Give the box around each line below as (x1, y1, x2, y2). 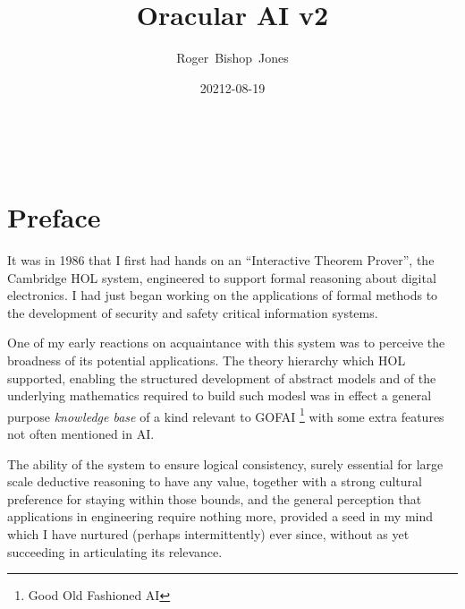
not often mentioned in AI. (7, 425, 155, 443)
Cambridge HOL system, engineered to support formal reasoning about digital (7, 268, 436, 287)
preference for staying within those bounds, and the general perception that (7, 489, 422, 508)
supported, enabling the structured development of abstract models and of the (7, 368, 436, 387)
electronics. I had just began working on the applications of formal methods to (7, 286, 438, 304)
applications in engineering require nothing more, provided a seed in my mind (7, 507, 433, 526)
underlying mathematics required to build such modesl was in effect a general (7, 386, 432, 405)
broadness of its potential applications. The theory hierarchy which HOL (7, 351, 406, 369)
